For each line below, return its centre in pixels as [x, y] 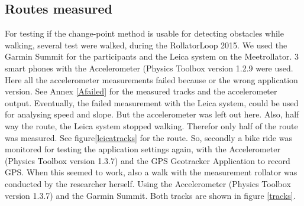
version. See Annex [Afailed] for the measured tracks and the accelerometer [141, 91]
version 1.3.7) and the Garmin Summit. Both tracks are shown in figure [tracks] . [150, 195]
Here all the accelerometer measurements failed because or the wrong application [151, 79]
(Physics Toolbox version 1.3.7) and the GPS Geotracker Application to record [148, 160]
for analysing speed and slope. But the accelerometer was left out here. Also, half [152, 114]
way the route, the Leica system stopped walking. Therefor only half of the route [151, 125]
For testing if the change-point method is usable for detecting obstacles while [144, 33]
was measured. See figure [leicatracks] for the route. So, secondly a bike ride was [148, 137]
